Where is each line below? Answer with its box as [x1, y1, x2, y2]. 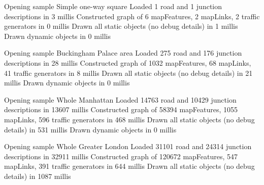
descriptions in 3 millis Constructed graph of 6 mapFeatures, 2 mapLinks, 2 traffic [4, 11, 260, 21]
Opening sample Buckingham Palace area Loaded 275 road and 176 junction [4, 48, 242, 58]
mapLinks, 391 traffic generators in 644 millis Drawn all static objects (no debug [4, 161, 255, 171]
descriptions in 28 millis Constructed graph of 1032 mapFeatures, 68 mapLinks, [4, 57, 251, 68]
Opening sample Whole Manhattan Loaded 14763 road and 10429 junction [4, 94, 237, 105]
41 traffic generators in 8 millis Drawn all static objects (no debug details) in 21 [4, 67, 253, 78]
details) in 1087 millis [4, 170, 71, 181]
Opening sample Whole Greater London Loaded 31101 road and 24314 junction [4, 141, 252, 152]
